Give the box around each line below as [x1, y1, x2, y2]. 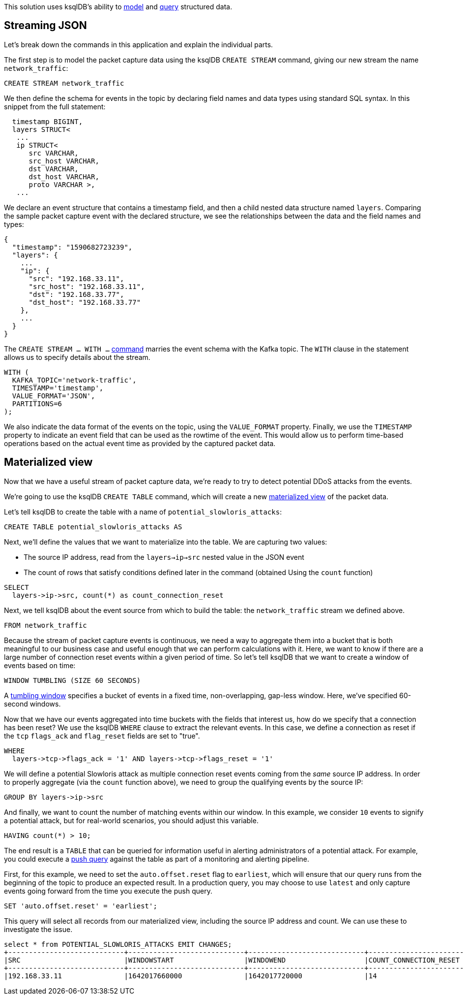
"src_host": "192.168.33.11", [29, 282, 145, 290]
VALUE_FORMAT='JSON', [12, 391, 95, 400]
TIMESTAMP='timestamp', [12, 384, 104, 392]
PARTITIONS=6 [12, 399, 62, 408]
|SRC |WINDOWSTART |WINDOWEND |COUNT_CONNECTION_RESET [4, 956, 460, 964]
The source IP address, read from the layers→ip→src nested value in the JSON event [24, 552, 304, 561]
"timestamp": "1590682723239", [12, 243, 133, 251]
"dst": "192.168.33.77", [29, 290, 124, 298]
